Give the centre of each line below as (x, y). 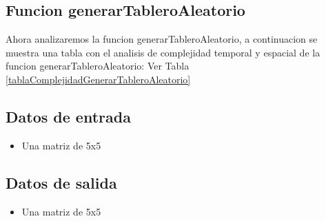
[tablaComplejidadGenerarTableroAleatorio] (98, 79)
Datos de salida (61, 182)
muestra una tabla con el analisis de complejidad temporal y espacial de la (163, 52)
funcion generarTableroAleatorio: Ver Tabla (98, 66)
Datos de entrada (68, 116)
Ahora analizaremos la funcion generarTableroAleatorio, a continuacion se (162, 39)
